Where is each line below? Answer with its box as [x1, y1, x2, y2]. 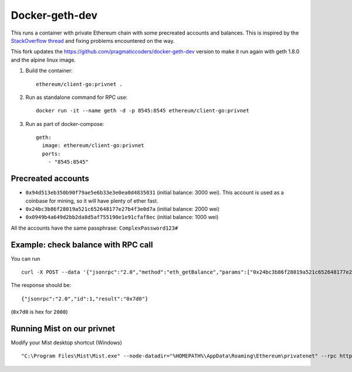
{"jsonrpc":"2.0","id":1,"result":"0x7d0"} [21, 295, 148, 302]
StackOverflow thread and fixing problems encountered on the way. [11, 37, 175, 44]
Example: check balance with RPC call [11, 240, 153, 250]
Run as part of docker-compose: [25, 120, 104, 127]
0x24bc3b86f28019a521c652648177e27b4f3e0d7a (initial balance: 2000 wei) [25, 205, 220, 212]
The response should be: [11, 282, 72, 289]
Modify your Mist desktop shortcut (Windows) [11, 339, 123, 346]
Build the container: [25, 67, 73, 74]
